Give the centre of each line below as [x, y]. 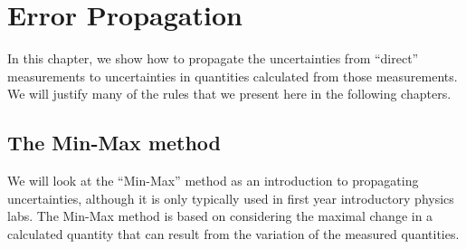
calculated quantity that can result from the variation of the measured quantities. [233, 233]
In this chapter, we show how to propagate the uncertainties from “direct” [213, 58]
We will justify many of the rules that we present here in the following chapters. [229, 94]
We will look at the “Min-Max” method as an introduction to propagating [213, 181]
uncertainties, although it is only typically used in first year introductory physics [231, 198]
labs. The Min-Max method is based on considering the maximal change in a [220, 216]
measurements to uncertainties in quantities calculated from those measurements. [233, 76]
